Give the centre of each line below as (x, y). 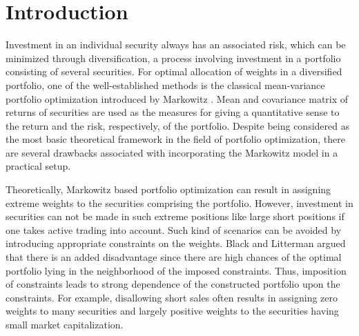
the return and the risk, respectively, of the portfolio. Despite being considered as (178, 125)
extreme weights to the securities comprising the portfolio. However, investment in (179, 202)
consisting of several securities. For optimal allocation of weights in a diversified (174, 71)
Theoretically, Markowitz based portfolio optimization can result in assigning (168, 189)
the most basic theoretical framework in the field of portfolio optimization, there (175, 139)
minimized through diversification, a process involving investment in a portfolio (173, 58)
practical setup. (38, 166)
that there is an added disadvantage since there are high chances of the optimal (174, 257)
